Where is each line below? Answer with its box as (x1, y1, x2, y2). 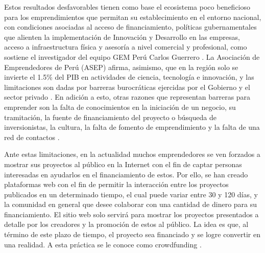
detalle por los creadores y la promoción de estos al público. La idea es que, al (4, 219, 249, 229)
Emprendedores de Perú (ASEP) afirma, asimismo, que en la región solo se (4, 61, 238, 72)
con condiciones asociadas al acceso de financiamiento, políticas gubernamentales (4, 21, 257, 32)
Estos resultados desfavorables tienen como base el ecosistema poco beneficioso (4, 2, 251, 12)
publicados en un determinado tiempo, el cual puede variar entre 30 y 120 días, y (4, 189, 258, 199)
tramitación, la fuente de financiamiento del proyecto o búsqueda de (4, 111, 216, 122)
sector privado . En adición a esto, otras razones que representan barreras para (4, 91, 251, 102)
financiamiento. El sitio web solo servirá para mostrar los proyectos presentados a (4, 209, 259, 219)
